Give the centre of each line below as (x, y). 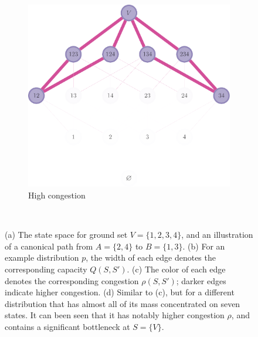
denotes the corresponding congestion (72, 280)
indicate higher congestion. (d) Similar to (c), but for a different (120, 292)
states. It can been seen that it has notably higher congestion (115, 315)
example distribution (42, 257)
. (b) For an (204, 246)
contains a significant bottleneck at (67, 327)
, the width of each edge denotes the (151, 257)
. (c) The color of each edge (176, 269)
